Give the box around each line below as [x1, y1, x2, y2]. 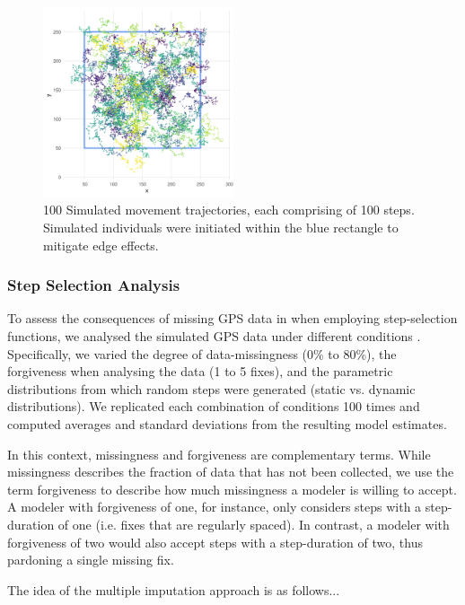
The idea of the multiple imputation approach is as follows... [7, 580, 340, 599]
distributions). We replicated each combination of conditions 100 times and [7, 397, 420, 416]
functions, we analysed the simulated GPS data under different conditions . [7, 326, 421, 345]
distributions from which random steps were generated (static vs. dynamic [7, 379, 416, 398]
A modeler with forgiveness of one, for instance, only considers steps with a [7, 497, 422, 516]
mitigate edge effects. [43, 235, 159, 254]
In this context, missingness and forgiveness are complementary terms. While [7, 444, 431, 463]
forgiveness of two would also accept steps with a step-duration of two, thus [7, 532, 423, 551]
